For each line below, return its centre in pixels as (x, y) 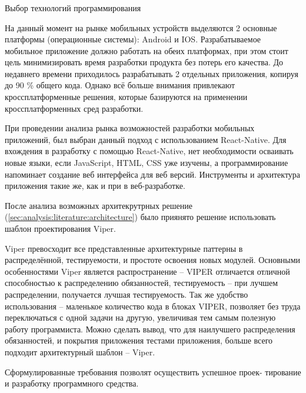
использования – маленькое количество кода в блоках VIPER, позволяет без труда (153, 306)
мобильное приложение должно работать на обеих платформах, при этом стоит (147, 50)
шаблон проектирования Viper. (60, 229)
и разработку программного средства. (72, 383)
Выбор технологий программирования (73, 7)
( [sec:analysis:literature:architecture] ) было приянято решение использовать (140, 217)
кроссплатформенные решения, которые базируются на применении (126, 97)
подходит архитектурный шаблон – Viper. (80, 352)
